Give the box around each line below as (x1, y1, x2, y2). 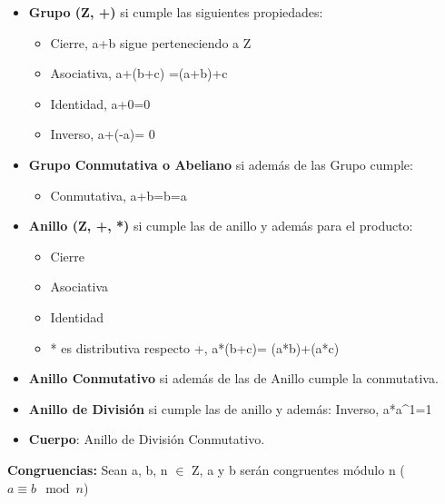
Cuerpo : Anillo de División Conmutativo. (28, 430, 265, 449)
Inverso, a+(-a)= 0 (50, 124, 155, 143)
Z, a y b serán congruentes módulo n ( (192, 460, 405, 479)
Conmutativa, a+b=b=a (50, 185, 187, 204)
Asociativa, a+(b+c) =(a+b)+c (50, 64, 228, 83)
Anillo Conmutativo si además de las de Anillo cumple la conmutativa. (28, 369, 439, 388)
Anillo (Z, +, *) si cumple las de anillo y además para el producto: (28, 216, 413, 235)
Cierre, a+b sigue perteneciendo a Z (50, 33, 252, 52)
